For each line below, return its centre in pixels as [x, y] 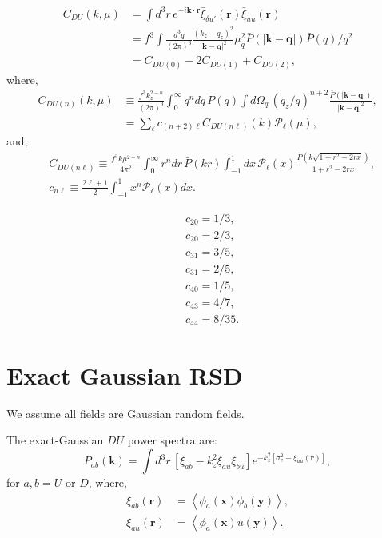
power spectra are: [172, 440]
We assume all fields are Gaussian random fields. [125, 413]
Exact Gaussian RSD [125, 375]
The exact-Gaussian [55, 440]
